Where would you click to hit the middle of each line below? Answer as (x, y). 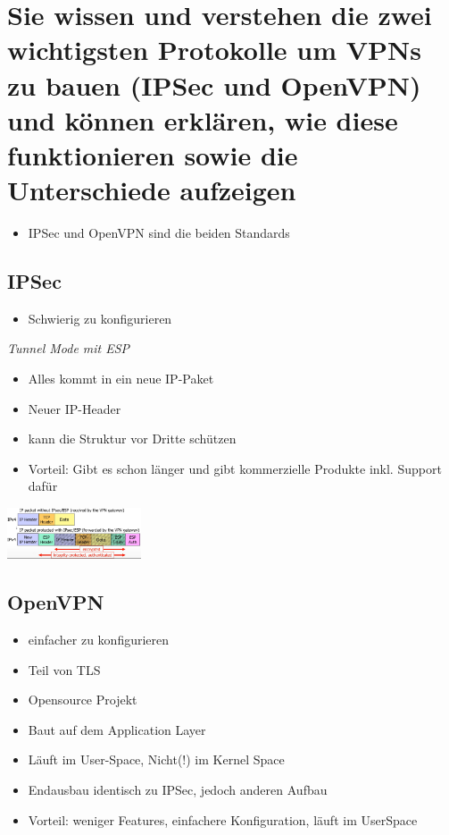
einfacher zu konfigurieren (99, 639)
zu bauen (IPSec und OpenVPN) (214, 84)
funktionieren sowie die (153, 154)
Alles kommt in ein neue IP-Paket (121, 379)
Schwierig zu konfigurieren (100, 318)
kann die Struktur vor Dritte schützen (132, 439)
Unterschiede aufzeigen (152, 190)
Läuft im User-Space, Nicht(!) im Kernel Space (156, 759)
